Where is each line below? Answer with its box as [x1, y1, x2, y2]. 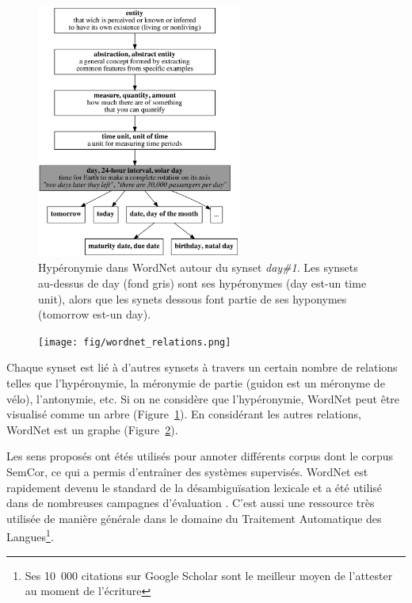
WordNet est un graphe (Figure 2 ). [6, 421, 178, 437]
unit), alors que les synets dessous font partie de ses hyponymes [38, 290, 347, 307]
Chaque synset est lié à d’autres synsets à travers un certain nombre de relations [6, 359, 398, 376]
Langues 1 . [6, 526, 54, 545]
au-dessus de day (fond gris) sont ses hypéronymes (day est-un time [38, 275, 367, 291]
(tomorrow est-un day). [38, 306, 151, 322]
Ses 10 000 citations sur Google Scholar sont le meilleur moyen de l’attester [25, 567, 393, 583]
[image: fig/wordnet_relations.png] [38, 336, 231, 348]
